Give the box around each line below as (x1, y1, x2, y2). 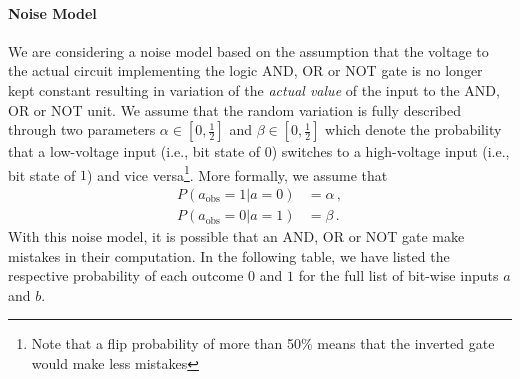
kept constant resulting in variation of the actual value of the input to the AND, (8, 79, 500, 100)
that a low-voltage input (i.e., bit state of (8, 141, 261, 162)
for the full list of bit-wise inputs (298, 265, 499, 286)
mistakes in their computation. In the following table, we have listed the (8, 245, 450, 266)
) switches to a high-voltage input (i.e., (271, 141, 510, 162)
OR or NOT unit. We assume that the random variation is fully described (8, 99, 461, 120)
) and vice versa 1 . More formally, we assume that (87, 161, 388, 185)
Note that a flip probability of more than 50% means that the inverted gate (31, 333, 495, 354)
